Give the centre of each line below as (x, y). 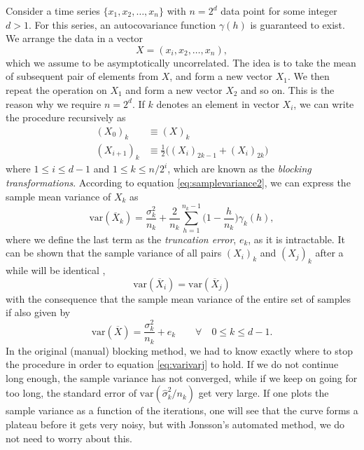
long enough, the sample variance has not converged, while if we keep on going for (182, 377)
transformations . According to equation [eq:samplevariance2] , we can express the (178, 182)
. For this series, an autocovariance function (122, 24)
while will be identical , (56, 270)
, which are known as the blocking (239, 169)
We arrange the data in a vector (75, 38)
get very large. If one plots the (264, 393)
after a (329, 253)
